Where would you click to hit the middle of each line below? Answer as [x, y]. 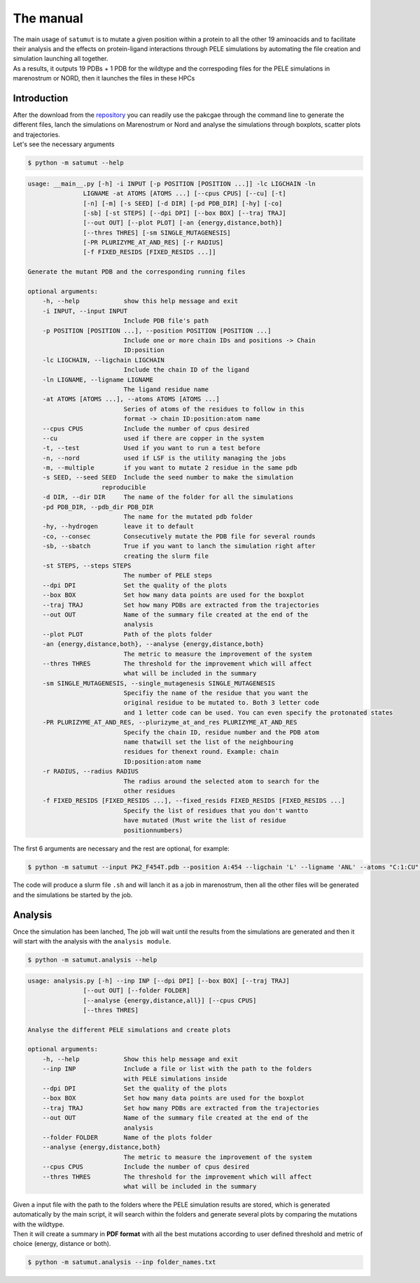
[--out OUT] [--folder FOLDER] [136, 991]
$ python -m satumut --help [76, 163]
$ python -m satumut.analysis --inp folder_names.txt [122, 1262]
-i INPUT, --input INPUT [85, 311]
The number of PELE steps [168, 575]
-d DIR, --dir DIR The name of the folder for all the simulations [168, 497]
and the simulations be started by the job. [73, 895]
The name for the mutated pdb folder [188, 517]
